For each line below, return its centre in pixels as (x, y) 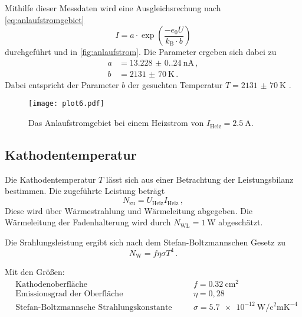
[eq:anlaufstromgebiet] (45, 19)
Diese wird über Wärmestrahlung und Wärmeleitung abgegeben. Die (129, 210)
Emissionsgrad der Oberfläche (69, 294)
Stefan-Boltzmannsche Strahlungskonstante (94, 307)
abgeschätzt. (241, 222)
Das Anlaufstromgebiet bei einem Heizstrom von (116, 123)
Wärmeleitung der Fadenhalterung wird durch (88, 222)
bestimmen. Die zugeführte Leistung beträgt (85, 191)
